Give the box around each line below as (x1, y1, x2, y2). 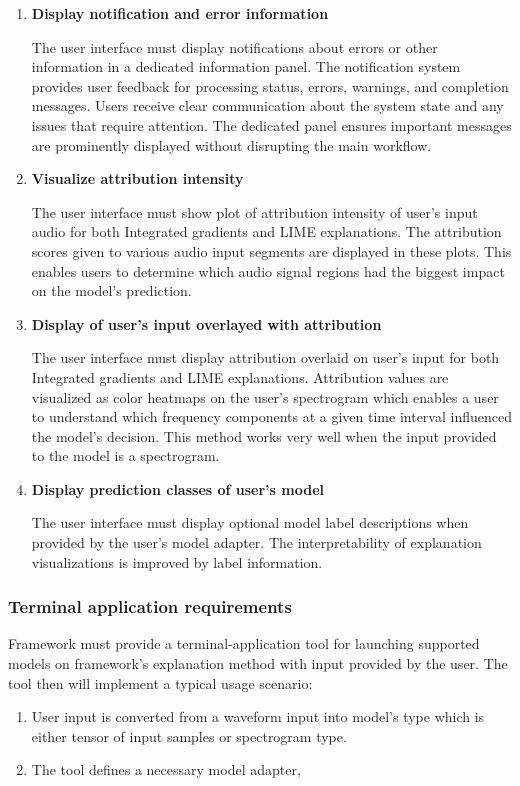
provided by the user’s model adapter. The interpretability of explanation (31, 532, 482, 553)
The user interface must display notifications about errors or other (31, 36, 438, 57)
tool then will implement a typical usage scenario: (8, 672, 313, 693)
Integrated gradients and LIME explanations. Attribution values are (31, 366, 449, 387)
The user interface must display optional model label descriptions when (31, 512, 469, 533)
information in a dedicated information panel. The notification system (31, 56, 461, 77)
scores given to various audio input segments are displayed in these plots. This (31, 240, 512, 261)
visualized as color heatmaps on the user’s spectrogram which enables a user (31, 386, 499, 407)
